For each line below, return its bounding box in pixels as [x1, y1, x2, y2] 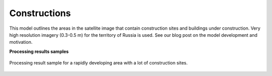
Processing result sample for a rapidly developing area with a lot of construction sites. [9, 60, 188, 66]
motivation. [9, 39, 33, 45]
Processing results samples [9, 48, 69, 54]
